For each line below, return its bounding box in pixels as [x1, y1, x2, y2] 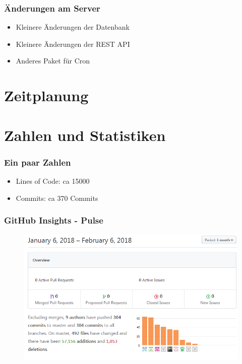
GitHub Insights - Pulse [4, 214, 103, 227]
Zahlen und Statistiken [4, 124, 166, 145]
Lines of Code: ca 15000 [16, 175, 90, 186]
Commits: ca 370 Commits [16, 192, 98, 203]
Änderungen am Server [4, 2, 100, 14]
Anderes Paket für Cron [16, 55, 90, 66]
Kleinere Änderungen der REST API [16, 38, 130, 49]
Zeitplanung [4, 85, 89, 106]
